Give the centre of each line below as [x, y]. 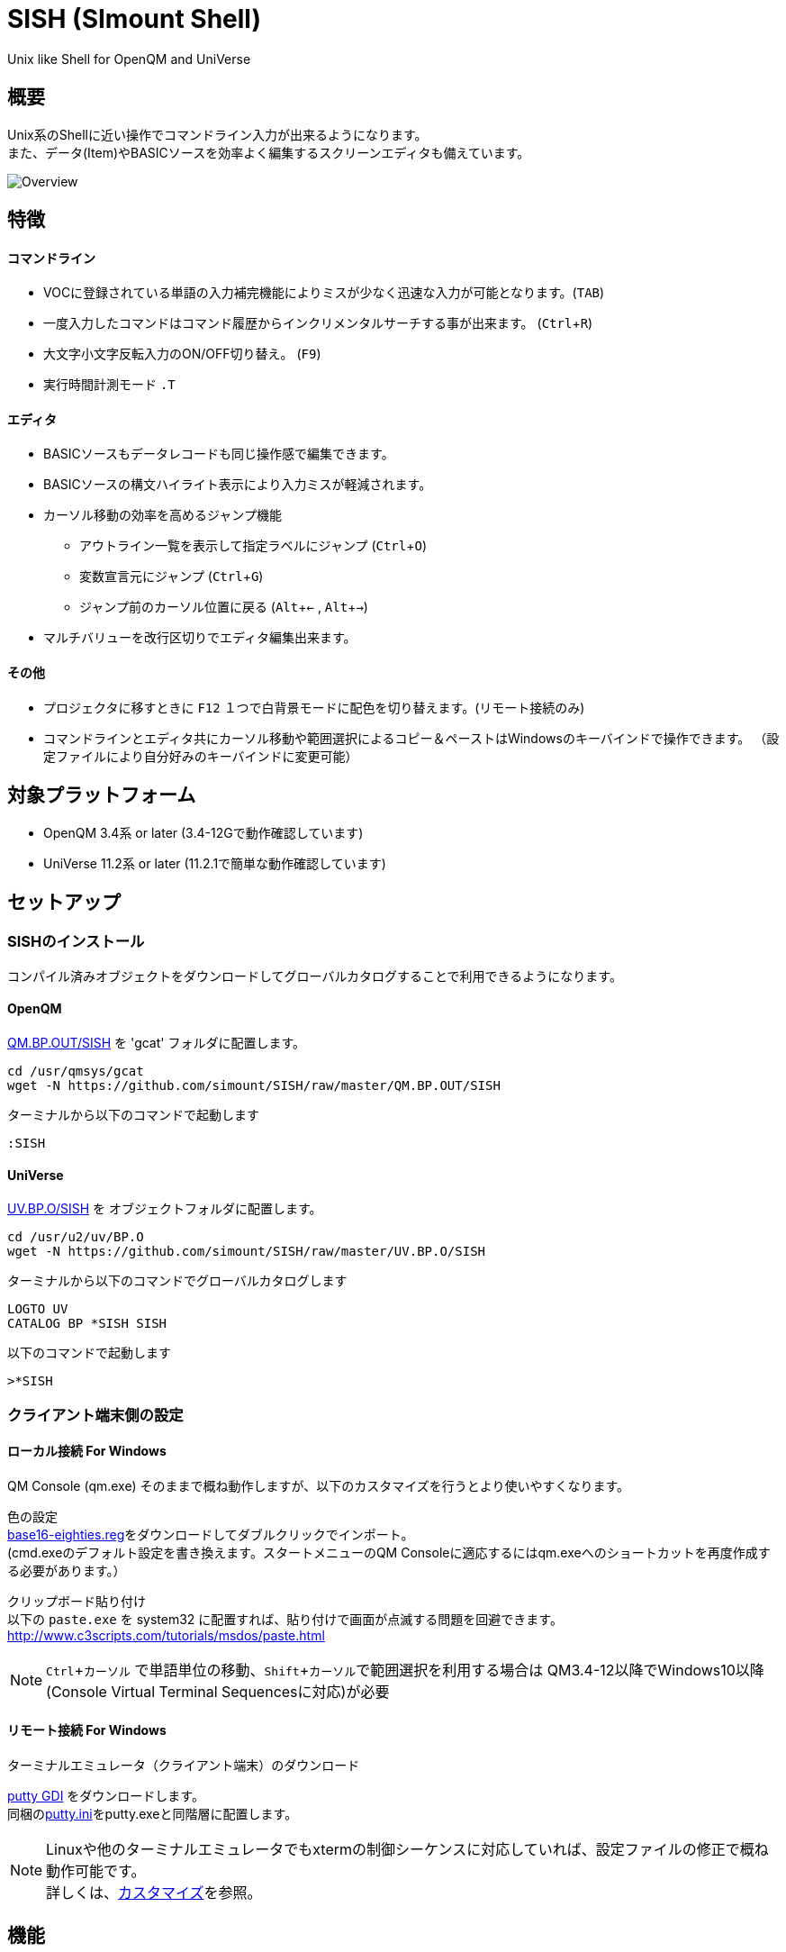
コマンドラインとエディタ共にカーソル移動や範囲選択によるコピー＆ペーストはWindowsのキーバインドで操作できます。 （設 [411, 738]
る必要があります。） [67, 1570]
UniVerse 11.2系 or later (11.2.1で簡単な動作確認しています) [215, 863]
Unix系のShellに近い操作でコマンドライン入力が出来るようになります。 [217, 134]
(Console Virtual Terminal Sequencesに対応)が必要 [218, 1691]
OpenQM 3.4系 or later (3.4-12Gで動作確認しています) [203, 832]
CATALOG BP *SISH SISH [87, 1324]
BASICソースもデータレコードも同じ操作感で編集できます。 [219, 454]
